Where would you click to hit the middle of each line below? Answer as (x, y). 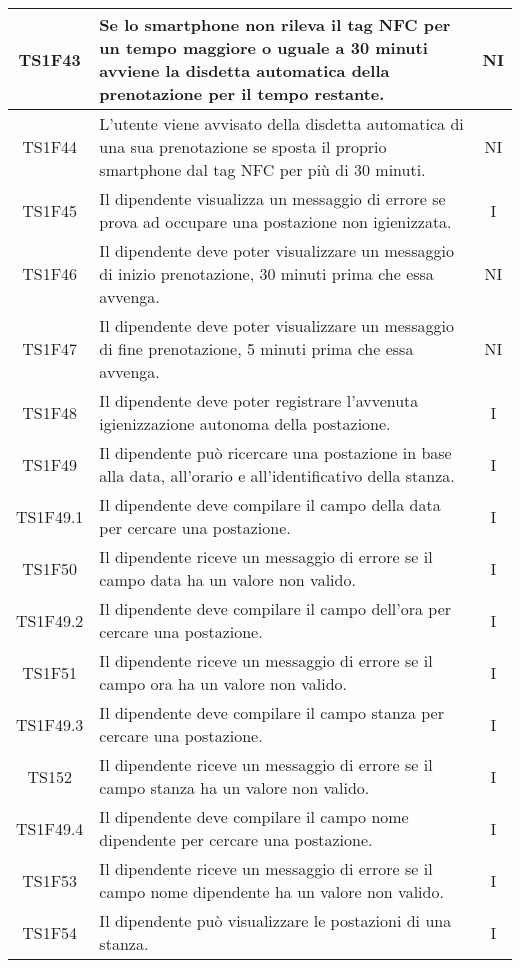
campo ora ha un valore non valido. (223, 683)
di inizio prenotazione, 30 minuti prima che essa (266, 273)
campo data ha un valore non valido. (227, 579)
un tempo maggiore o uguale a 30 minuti (263, 47)
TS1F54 (50, 932)
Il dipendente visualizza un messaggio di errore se (272, 198)
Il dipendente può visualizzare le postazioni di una (275, 920)
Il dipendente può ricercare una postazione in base (275, 452)
